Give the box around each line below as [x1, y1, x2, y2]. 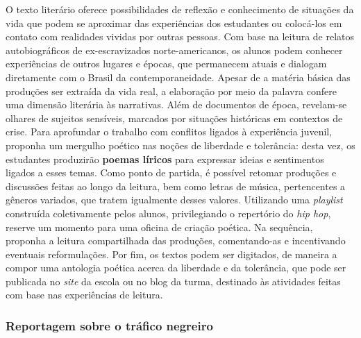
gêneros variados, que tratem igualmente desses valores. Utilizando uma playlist [6, 192, 343, 207]
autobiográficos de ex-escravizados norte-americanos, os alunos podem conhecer [6, 42, 343, 57]
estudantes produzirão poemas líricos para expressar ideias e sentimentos [6, 151, 324, 166]
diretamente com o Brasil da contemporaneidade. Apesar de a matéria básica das [6, 69, 351, 84]
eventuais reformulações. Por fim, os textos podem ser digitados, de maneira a [6, 246, 337, 261]
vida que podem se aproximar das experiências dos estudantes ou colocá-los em [6, 15, 342, 30]
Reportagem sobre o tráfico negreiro [6, 316, 213, 334]
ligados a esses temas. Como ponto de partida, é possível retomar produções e [6, 165, 337, 180]
